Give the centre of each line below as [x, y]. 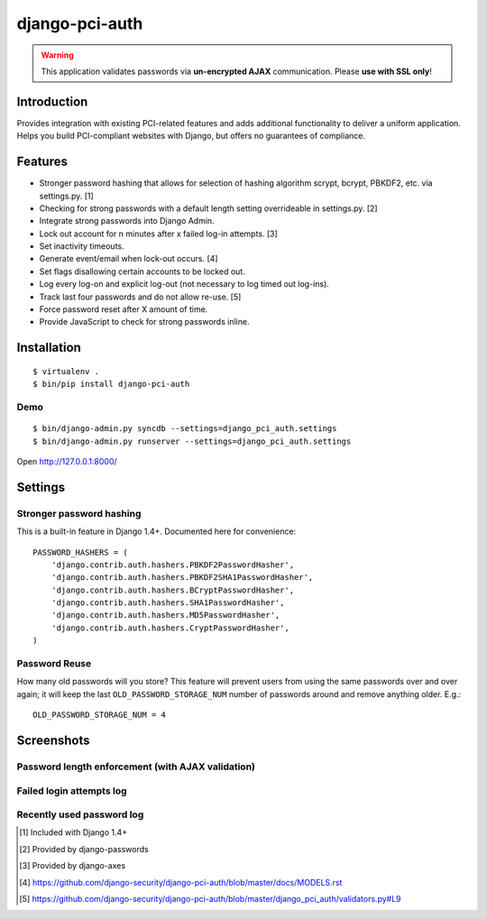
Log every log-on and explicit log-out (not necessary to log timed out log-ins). [184, 284]
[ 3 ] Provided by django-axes [73, 866]
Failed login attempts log [72, 791]
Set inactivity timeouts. [82, 246]
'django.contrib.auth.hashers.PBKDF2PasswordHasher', [173, 565]
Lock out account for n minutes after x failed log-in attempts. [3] [159, 234]
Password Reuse [54, 664]
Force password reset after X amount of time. [124, 309]
